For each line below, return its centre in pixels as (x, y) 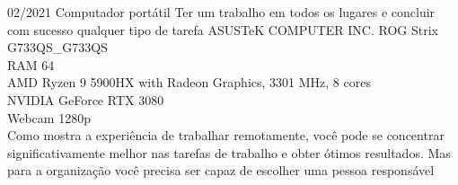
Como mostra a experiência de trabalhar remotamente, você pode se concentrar (226, 135)
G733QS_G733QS (57, 47)
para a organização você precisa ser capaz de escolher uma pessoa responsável (221, 170)
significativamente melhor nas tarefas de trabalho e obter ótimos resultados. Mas (229, 152)
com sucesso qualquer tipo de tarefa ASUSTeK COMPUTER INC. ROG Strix (223, 29)
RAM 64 (31, 64)
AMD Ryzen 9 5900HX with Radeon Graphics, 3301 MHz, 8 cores (189, 82)
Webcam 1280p (49, 117)
